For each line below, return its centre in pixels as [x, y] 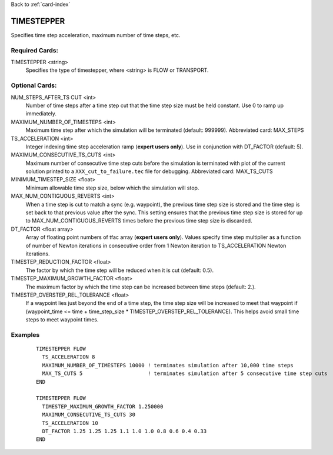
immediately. [41, 114]
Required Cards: [35, 50]
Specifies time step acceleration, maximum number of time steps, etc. [96, 35]
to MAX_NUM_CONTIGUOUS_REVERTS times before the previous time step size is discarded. [139, 221]
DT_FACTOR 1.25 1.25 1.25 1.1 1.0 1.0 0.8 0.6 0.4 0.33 [124, 431]
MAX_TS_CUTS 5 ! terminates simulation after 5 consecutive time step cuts [185, 373]
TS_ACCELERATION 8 [69, 357]
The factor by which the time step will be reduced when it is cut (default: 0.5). [120, 270]
